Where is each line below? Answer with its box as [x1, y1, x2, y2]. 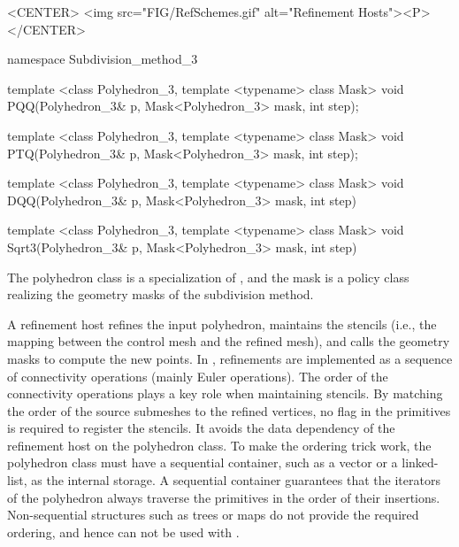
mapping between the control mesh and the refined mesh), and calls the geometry [7, 332, 450, 351]
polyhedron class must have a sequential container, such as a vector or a [7, 453, 398, 472]
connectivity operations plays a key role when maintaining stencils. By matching [7, 384, 443, 403]
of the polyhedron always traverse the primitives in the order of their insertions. [7, 488, 440, 506]
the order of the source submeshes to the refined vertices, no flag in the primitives [7, 401, 451, 420]
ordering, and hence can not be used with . [7, 522, 240, 541]
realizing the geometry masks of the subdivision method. [7, 285, 314, 304]
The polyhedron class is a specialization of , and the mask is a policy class [7, 267, 409, 286]
